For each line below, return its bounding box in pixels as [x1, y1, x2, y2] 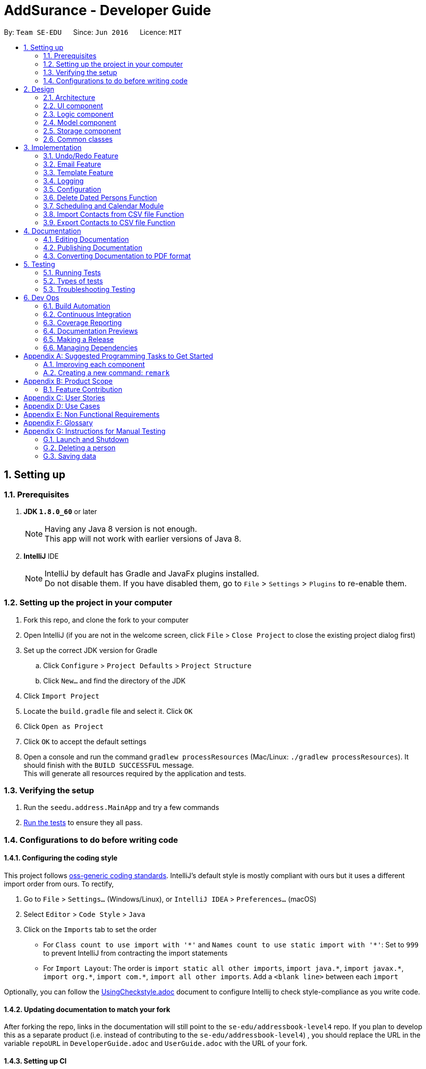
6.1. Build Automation [43, 301, 110, 310]
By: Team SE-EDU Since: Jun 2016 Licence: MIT [4, 27, 182, 36]
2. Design [24, 84, 54, 93]
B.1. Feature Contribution [43, 385, 123, 393]
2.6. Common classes [43, 134, 113, 143]
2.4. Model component [43, 118, 117, 127]
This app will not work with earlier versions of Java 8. [45, 533, 241, 544]
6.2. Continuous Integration [43, 310, 131, 318]
